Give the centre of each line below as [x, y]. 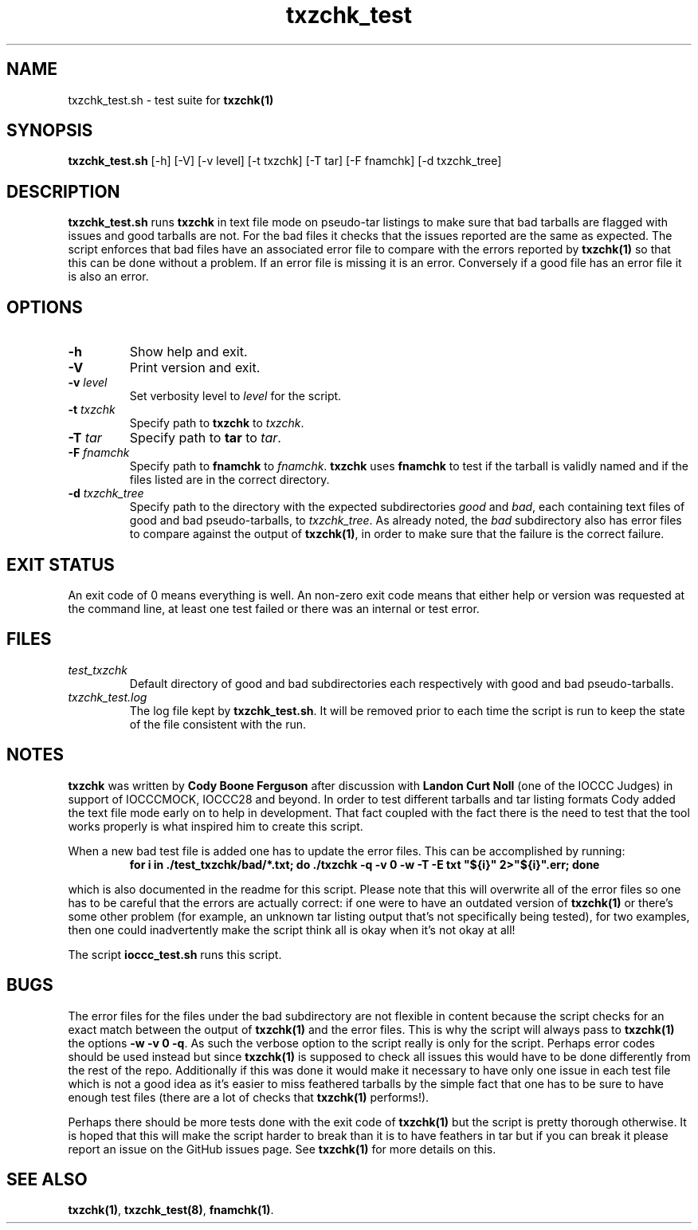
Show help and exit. [188, 352]
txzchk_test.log [108, 697]
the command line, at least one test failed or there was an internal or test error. [274, 608]
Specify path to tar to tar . [205, 438]
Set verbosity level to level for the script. [235, 396]
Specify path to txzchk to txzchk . [217, 423]
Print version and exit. [195, 368]
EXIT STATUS [61, 564]
